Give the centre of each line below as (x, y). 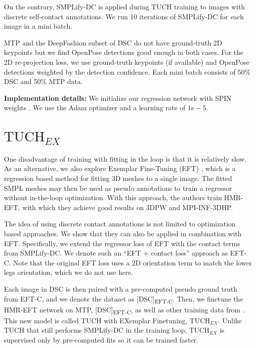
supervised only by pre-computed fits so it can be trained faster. (101, 339)
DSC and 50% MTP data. (43, 81)
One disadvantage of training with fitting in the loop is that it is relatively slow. (125, 158)
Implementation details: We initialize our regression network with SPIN (118, 98)
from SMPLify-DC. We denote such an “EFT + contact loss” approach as (116, 253)
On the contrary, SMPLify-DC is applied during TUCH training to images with (125, 6)
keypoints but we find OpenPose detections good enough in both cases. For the (124, 52)
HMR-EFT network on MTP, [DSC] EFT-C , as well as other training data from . (124, 310)
